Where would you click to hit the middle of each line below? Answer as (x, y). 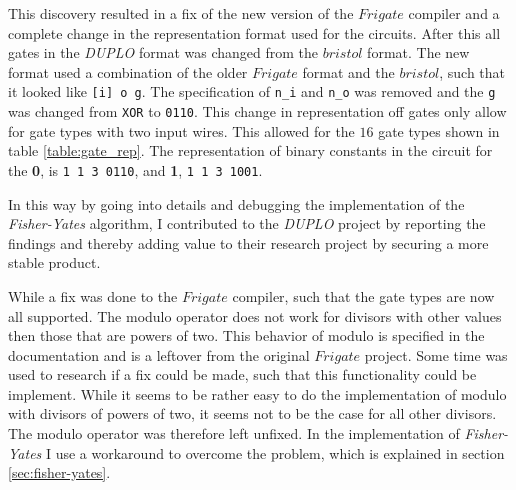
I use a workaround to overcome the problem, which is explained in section (275, 452)
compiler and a (454, 13)
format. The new (418, 52)
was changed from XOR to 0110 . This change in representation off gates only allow (257, 111)
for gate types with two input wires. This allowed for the (181, 130)
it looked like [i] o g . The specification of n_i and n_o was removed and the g (252, 91)
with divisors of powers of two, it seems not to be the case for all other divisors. (252, 413)
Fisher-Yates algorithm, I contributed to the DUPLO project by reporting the (247, 223)
